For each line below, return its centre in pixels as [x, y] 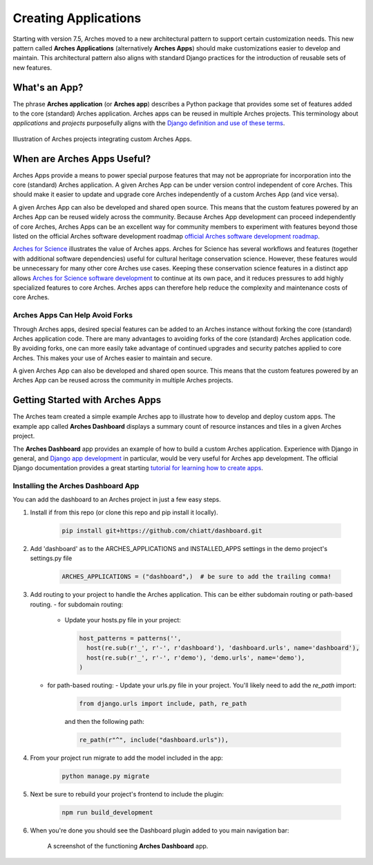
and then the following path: [105, 722]
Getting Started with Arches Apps [87, 400]
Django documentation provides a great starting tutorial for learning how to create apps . [138, 468]
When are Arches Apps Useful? [82, 159]
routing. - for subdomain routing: [77, 604]
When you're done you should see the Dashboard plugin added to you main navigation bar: [160, 830]
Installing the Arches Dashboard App [76, 486]
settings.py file [51, 558]
